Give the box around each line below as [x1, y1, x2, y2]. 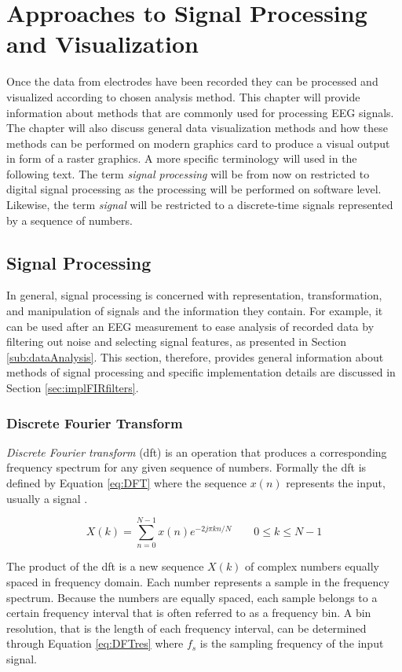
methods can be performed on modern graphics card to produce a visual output [6, 134, 390, 151]
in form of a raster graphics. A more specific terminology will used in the [6, 150, 357, 167]
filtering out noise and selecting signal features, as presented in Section [6, 333, 347, 350]
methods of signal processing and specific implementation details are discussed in [6, 364, 396, 380]
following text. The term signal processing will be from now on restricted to [6, 165, 370, 182]
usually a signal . [6, 490, 88, 506]
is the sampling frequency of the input [199, 635, 384, 652]
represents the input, [286, 475, 386, 491]
